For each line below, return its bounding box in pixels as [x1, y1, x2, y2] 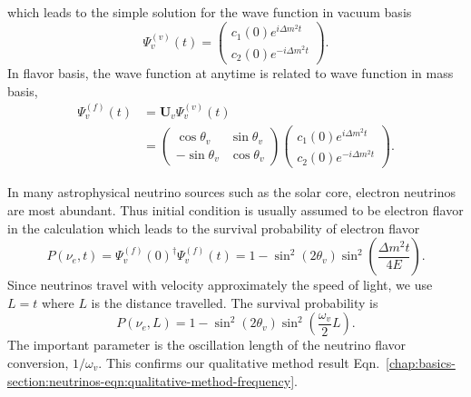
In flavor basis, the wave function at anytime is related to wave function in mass [7, 63, 454, 82]
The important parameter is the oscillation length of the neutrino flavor [7, 335, 407, 354]
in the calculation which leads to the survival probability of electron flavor [7, 218, 420, 237]
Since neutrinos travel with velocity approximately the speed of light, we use [7, 275, 433, 294]
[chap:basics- [386, 352, 456, 372]
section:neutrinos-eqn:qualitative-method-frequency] [7, 371, 295, 390]
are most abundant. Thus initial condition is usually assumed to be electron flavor [7, 200, 464, 219]
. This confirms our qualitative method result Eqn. [98, 352, 380, 372]
